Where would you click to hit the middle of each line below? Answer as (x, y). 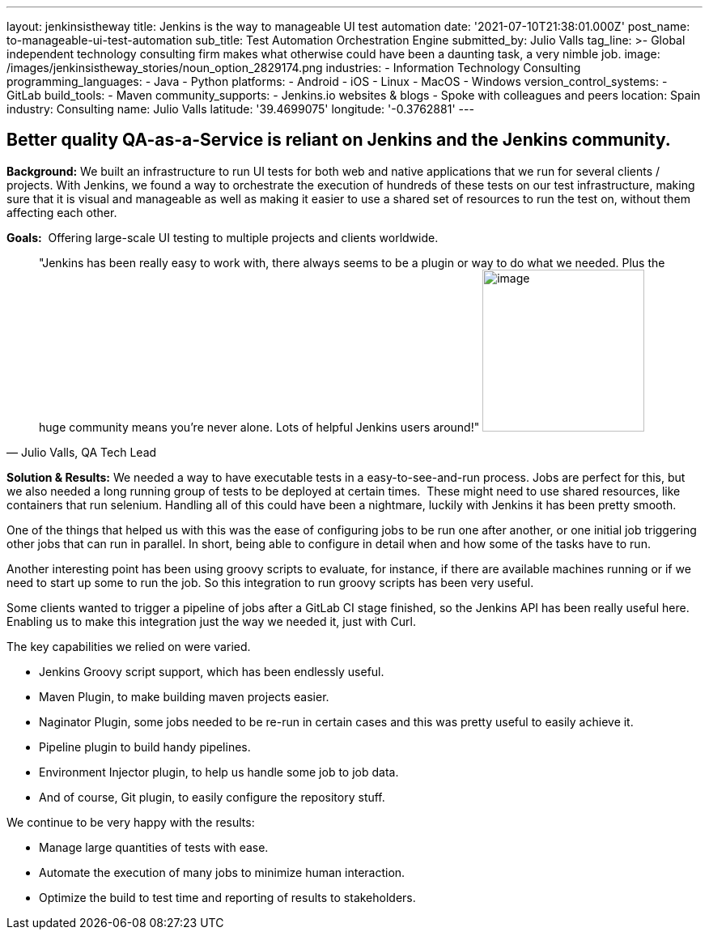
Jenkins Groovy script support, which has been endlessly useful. (212, 671)
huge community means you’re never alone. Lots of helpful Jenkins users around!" (259, 427)
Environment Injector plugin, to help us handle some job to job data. (219, 772)
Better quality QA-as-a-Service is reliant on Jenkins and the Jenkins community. (339, 140)
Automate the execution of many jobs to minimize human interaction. (222, 872)
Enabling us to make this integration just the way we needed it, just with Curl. (211, 621)
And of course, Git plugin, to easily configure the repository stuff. (212, 797)
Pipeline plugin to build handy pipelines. (145, 747)
